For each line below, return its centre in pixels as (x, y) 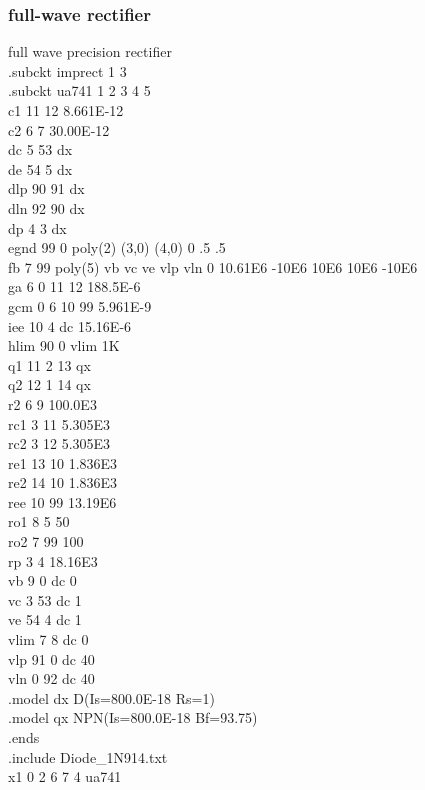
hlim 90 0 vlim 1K (64, 345)
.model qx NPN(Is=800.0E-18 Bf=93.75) (133, 717)
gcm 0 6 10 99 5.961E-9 (80, 305)
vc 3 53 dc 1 (45, 599)
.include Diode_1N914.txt (88, 756)
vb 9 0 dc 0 (42, 580)
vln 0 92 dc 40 (51, 678)
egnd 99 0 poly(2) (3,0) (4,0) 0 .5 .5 (117, 247)
